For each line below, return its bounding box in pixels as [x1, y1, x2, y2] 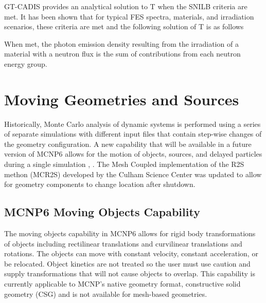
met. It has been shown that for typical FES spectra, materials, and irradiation [4, 11, 254, 22]
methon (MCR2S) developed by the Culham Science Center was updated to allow [4, 168, 262, 179]
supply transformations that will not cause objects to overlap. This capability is [4, 268, 255, 279]
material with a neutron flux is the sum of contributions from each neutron [4, 48, 241, 59]
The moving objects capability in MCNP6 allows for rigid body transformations [4, 228, 256, 239]
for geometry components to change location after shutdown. [4, 179, 196, 190]
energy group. [4, 58, 47, 69]
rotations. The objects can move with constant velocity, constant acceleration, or [4, 248, 258, 259]
